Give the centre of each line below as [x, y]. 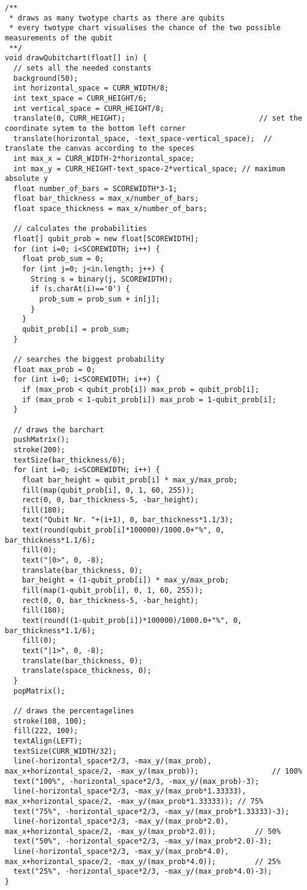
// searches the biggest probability [89, 359]
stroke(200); [39, 450]
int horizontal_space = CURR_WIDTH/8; [91, 88]
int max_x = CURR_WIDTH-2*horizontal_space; [104, 158]
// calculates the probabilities [80, 229]
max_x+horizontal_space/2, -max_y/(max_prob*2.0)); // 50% [143, 831]
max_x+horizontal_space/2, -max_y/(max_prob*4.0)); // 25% [143, 861]
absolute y [26, 179]
